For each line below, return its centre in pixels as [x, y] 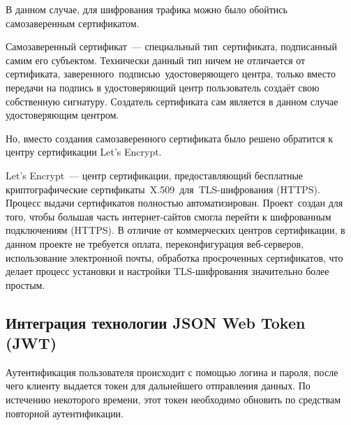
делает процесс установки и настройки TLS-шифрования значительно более [167, 271]
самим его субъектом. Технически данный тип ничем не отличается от [156, 60]
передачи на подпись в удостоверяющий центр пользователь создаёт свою [163, 87]
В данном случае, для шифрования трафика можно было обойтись [147, 9]
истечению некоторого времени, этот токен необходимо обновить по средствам [173, 400]
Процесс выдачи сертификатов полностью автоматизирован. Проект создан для [174, 203]
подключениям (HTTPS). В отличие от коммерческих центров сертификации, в [175, 230]
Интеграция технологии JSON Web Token [156, 322]
